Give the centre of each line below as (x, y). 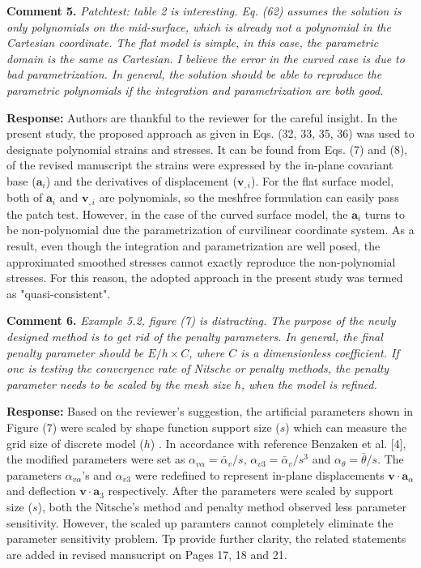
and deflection (41, 491)
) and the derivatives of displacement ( (141, 180)
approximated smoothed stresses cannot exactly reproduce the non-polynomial (201, 261)
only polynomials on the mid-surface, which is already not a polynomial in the (199, 26)
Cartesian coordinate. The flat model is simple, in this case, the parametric (193, 43)
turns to (385, 214)
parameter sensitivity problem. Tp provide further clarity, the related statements (206, 538)
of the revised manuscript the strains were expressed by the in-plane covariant (200, 165)
